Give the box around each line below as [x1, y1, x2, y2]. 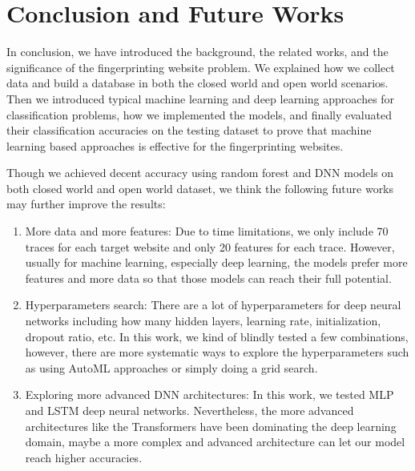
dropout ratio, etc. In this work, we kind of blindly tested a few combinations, [25, 328, 409, 344]
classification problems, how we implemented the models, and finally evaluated [6, 106, 392, 123]
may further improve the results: [6, 195, 166, 212]
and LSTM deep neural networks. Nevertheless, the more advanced [25, 402, 354, 418]
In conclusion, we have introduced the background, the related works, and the [6, 43, 389, 60]
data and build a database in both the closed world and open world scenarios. [6, 74, 389, 91]
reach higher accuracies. [25, 449, 143, 465]
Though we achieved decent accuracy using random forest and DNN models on [6, 164, 394, 181]
